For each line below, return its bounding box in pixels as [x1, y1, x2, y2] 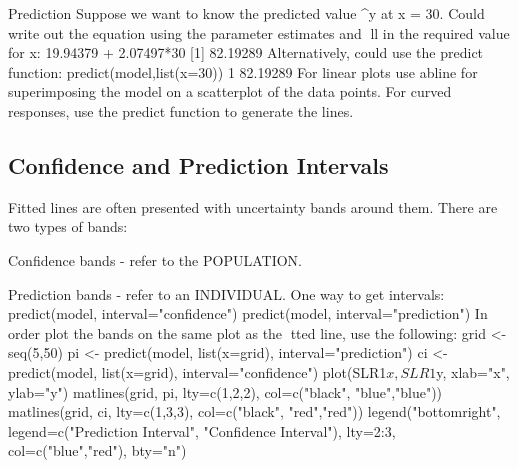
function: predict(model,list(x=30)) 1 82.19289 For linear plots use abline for [8, 61, 478, 82]
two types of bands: [8, 216, 128, 237]
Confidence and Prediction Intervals [8, 149, 389, 180]
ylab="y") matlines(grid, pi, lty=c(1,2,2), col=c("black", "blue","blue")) [8, 381, 443, 402]
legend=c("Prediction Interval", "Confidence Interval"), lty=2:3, [8, 420, 396, 441]
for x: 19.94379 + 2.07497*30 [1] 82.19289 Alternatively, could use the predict [8, 42, 484, 63]
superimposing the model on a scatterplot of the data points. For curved [8, 81, 452, 102]
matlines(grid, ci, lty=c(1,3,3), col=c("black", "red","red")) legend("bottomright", [8, 401, 501, 422]
